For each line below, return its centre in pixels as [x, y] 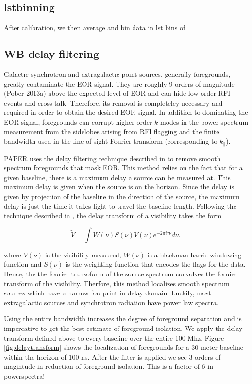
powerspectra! [25, 375]
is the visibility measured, [83, 254]
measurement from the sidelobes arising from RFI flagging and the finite [112, 131]
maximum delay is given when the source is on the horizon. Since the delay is [119, 187]
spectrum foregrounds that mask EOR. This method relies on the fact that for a [123, 168]
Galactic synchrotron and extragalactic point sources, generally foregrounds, [117, 74]
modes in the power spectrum [204, 121]
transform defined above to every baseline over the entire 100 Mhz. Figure [114, 338]
